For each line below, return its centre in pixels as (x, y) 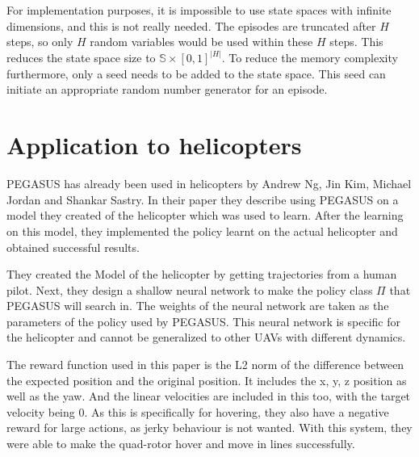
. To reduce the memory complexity (310, 58)
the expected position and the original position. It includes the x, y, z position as (207, 380)
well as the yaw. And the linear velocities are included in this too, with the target (209, 396)
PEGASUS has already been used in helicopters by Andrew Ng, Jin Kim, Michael (209, 184)
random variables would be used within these (201, 42)
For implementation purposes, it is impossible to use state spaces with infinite (199, 10)
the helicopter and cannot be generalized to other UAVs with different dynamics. (206, 337)
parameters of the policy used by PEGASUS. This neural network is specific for (203, 321)
